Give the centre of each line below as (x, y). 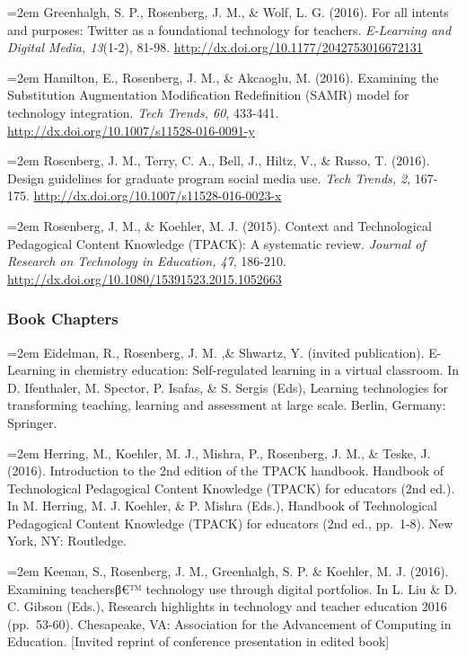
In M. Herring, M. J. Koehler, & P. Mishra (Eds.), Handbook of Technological (222, 506)
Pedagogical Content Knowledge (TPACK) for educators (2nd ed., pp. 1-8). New (230, 523)
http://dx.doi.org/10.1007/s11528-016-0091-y (131, 130)
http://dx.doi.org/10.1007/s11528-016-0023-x (158, 195)
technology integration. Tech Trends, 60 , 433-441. (143, 112)
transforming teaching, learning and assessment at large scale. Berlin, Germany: (227, 405)
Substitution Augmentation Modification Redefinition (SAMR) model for (208, 95)
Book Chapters (63, 319)
